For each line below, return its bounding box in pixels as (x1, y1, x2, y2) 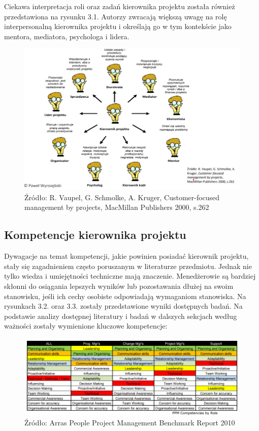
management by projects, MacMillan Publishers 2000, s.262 (24, 202, 209, 212)
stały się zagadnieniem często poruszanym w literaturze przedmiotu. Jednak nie (4, 260, 252, 271)
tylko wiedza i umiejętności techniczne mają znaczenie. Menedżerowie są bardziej (4, 271, 256, 281)
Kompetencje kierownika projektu (4, 227, 186, 243)
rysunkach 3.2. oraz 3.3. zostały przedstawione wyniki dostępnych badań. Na (4, 301, 243, 311)
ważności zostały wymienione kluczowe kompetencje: (4, 320, 168, 331)
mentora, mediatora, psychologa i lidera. (4, 31, 129, 41)
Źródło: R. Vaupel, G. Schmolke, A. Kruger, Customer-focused (24, 192, 220, 202)
